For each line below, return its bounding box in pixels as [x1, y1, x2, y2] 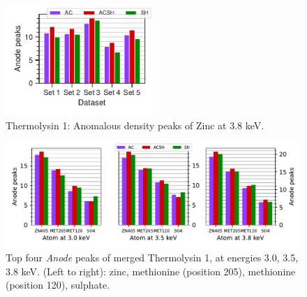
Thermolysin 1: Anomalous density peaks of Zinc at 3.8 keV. [6, 117, 264, 132]
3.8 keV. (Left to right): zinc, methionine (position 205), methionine [6, 263, 296, 278]
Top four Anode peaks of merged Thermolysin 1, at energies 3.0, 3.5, [6, 250, 299, 265]
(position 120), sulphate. [6, 277, 110, 292]
